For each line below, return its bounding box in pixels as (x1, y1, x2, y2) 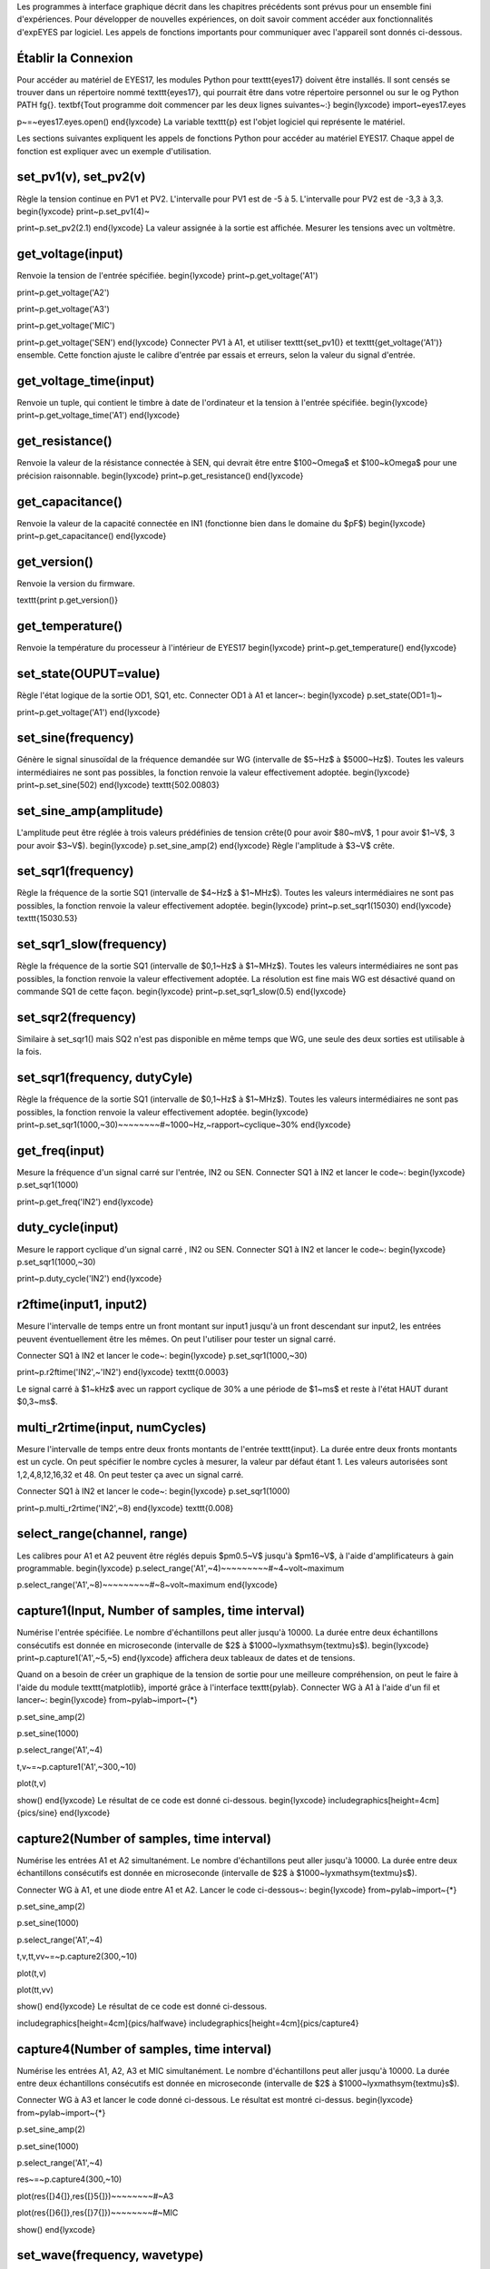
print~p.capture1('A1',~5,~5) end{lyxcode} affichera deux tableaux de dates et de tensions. (16, 1653, 356, 1663)
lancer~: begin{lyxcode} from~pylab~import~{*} (16, 1694, 199, 1705)
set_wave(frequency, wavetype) (16, 2247, 204, 2264)
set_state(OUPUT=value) (16, 666, 161, 682)
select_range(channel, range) (16, 1526, 188, 1542)
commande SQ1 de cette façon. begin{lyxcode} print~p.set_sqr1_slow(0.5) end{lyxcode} (16, 986, 347, 997)
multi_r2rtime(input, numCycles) (16, 1419, 207, 1435)
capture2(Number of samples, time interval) (16, 1831, 272, 1846)
